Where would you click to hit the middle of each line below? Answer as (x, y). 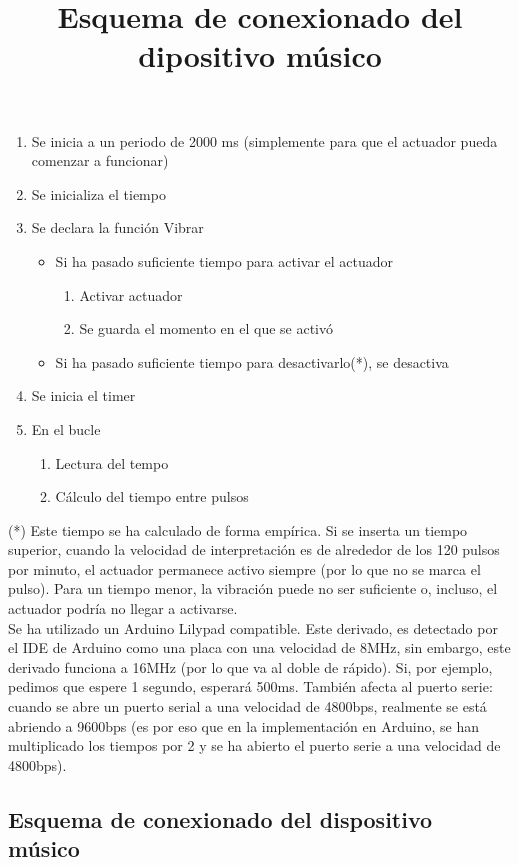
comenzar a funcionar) (100, 160)
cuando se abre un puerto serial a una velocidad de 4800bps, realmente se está (247, 706)
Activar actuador (131, 294)
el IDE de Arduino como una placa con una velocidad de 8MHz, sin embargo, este (259, 647)
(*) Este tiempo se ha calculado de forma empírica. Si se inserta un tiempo (238, 529)
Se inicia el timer (83, 395)
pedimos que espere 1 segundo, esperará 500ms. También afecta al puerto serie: (250, 686)
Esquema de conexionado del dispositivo (220, 818)
